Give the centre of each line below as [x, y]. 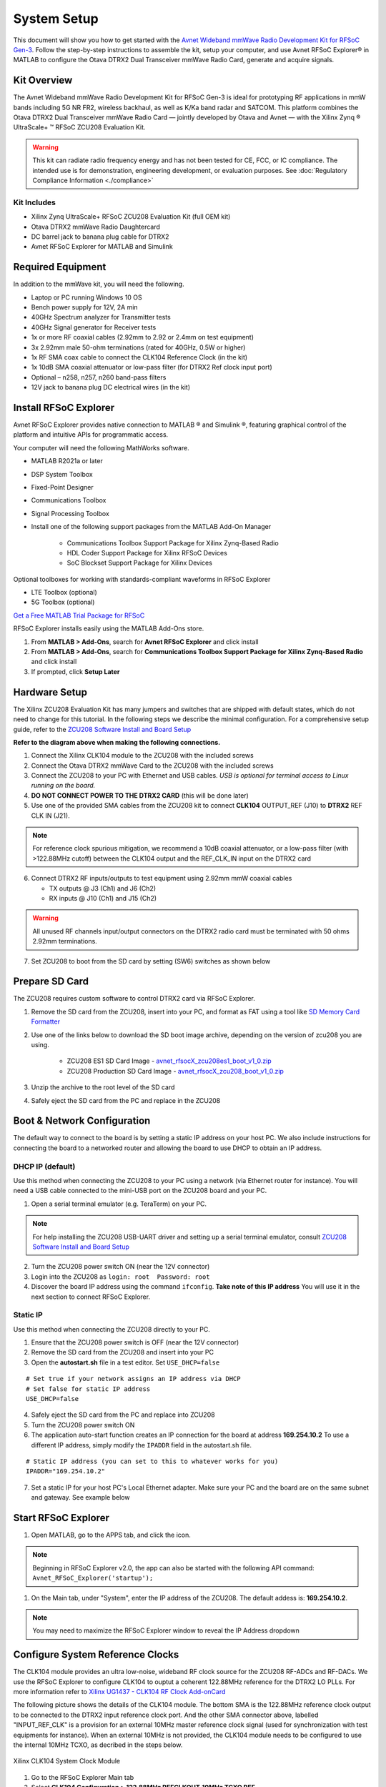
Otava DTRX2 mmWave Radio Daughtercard [96, 227]
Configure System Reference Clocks [96, 1655]
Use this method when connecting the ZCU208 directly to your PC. [112, 1329]
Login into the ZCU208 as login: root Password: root [120, 1277]
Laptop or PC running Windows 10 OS [86, 297]
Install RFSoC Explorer [64, 407]
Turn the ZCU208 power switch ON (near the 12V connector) [120, 1267]
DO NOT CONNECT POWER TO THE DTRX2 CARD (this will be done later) [140, 795]
